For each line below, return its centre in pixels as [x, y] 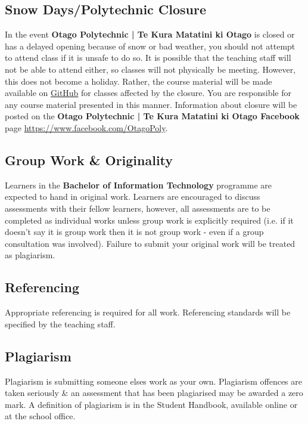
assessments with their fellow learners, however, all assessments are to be [138, 208]
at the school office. [40, 416]
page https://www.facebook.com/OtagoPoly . [86, 127]
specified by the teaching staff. [60, 324]
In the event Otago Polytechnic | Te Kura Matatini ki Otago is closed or [150, 34]
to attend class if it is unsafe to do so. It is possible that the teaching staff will [148, 58]
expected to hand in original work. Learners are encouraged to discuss [133, 196]
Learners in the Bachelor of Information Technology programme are [138, 185]
